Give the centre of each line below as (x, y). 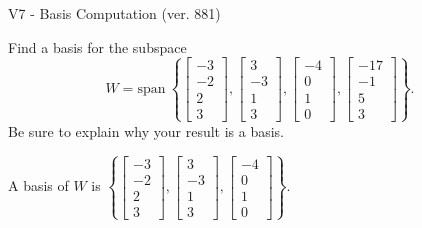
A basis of (38, 185)
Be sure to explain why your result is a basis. (146, 130)
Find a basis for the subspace (97, 46)
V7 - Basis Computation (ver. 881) (114, 13)
